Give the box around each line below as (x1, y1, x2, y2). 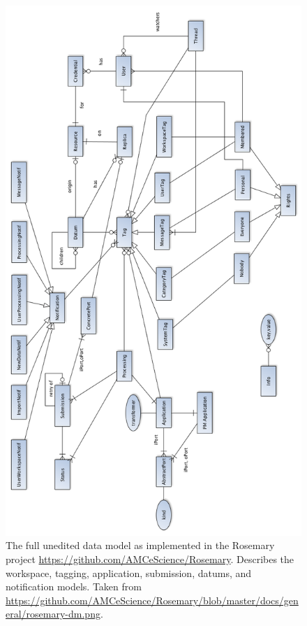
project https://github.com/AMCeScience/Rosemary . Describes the (6, 551, 294, 566)
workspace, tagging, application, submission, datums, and (6, 565, 252, 580)
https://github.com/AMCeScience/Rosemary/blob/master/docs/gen (6, 592, 299, 607)
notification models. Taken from (6, 579, 142, 594)
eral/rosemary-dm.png (6, 606, 100, 621)
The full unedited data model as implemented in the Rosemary (6, 538, 275, 553)
